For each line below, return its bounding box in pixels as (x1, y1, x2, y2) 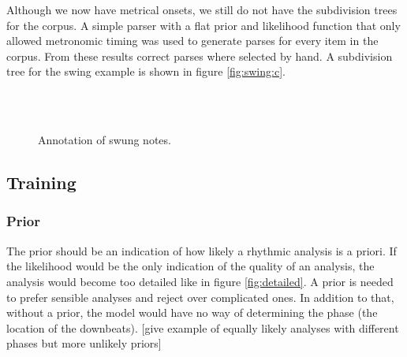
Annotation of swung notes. (38, 132, 171, 148)
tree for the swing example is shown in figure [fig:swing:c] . (6, 63, 286, 80)
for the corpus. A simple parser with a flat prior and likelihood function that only (6, 17, 401, 33)
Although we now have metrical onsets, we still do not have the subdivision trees (6, 2, 398, 17)
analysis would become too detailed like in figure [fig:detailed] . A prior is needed (6, 273, 394, 289)
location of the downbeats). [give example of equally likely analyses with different (6, 319, 399, 336)
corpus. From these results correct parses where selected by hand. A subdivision (6, 47, 393, 64)
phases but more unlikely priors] (6, 335, 162, 351)
